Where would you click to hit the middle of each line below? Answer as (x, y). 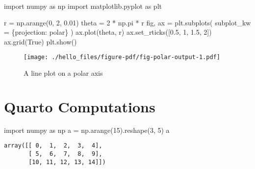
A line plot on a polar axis (63, 73)
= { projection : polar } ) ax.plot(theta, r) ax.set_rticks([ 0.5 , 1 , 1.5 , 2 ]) (108, 32)
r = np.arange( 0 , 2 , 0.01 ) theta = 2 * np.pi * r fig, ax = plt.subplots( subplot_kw (127, 22)
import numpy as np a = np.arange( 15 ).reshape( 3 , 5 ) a (87, 130)
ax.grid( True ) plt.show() (40, 41)
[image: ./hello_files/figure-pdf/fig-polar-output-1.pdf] (122, 57)
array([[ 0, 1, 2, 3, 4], (53, 146)
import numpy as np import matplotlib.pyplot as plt (83, 6)
